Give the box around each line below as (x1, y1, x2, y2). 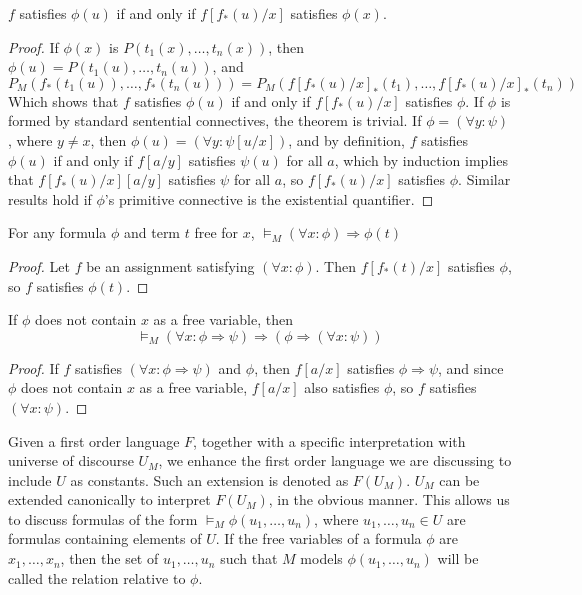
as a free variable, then (153, 309, 293, 330)
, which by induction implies (334, 149, 508, 170)
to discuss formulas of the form (8, 508, 198, 529)
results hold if (8, 188, 92, 209)
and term (123, 222, 181, 243)
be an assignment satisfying (86, 255, 255, 276)
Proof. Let (8, 255, 70, 276)
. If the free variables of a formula (215, 528, 422, 549)
